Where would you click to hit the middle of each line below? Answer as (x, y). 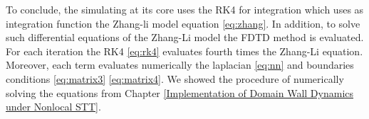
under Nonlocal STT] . (53, 107)
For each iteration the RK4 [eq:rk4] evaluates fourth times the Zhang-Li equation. (184, 51)
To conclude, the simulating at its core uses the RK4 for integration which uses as (185, 9)
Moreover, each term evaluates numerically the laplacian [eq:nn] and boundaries (180, 65)
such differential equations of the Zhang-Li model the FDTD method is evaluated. (185, 37)
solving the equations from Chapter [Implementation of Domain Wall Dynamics (180, 92)
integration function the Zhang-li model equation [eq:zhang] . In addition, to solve (183, 23)
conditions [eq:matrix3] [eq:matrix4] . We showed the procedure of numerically (175, 78)
